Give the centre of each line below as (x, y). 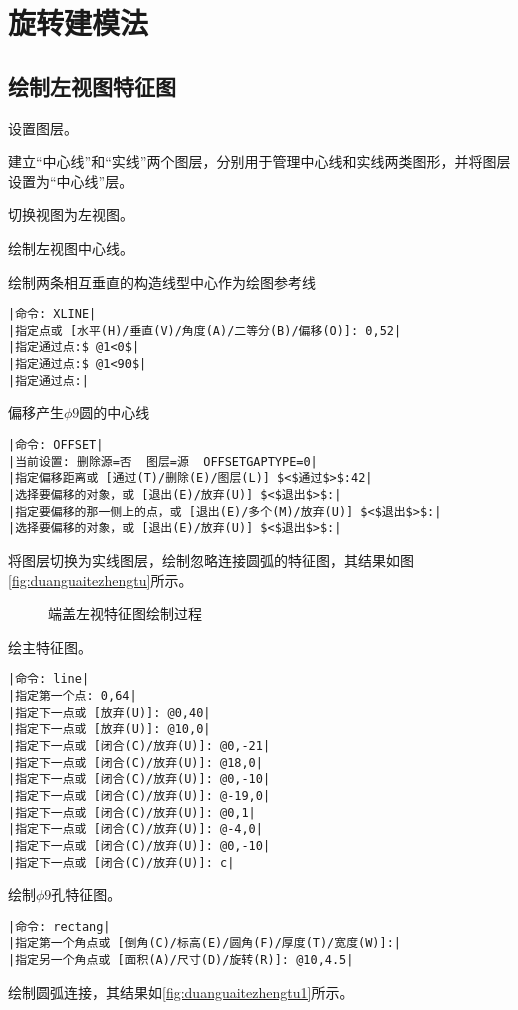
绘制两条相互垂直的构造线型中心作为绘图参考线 (162, 281)
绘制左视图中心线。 (71, 247)
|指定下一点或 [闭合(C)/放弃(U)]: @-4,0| (135, 829)
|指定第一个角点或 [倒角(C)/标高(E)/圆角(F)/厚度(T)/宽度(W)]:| (205, 943)
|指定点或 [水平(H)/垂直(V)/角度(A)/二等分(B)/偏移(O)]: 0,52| (205, 330)
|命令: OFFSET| (56, 445)
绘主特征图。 (50, 646)
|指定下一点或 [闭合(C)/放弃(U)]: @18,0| (135, 762)
